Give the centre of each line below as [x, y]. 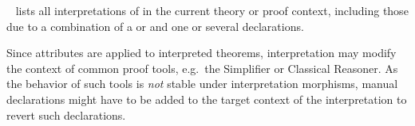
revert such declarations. [66, 115]
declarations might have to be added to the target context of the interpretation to [207, 99]
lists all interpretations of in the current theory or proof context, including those [212, 10]
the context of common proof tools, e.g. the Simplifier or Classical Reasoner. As [202, 68]
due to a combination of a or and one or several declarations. [155, 26]
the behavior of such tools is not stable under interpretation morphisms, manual [202, 84]
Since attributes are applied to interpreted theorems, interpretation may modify [202, 53]
